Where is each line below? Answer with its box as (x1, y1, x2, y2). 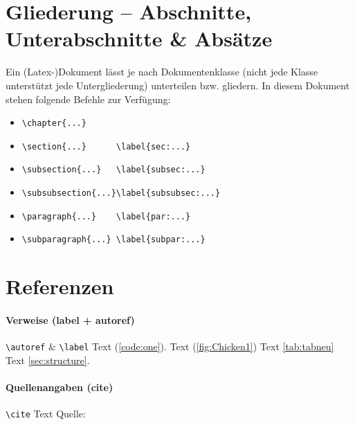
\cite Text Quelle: (6, 406, 86, 421)
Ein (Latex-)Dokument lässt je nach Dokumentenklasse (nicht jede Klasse (6, 64, 318, 79)
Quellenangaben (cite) (6, 380, 113, 395)
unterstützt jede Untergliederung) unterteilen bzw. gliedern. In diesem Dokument (6, 78, 350, 92)
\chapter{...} (21, 118, 87, 129)
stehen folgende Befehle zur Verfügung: (6, 91, 171, 106)
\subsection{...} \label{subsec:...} (21, 165, 206, 175)
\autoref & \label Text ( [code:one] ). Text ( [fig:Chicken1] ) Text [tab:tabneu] (6, 339, 334, 354)
